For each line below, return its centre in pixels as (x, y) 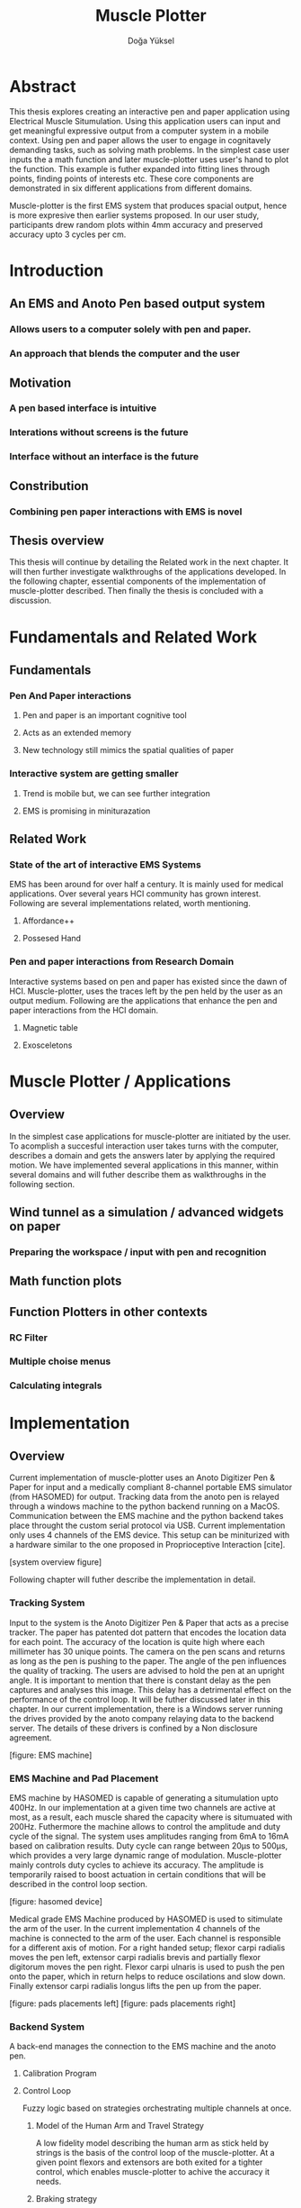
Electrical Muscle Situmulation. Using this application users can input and (145, 121)
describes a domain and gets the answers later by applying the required (142, 1155)
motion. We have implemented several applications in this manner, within (144, 1165)
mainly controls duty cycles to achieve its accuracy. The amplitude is (137, 1865)
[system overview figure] (56, 1562)
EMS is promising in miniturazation (86, 811)
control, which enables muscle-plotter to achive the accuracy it (153, 2172)
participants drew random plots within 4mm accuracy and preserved (136, 224)
